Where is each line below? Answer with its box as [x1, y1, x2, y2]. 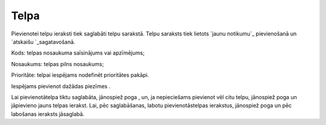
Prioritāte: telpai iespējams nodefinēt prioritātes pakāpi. [11, 72, 149, 79]
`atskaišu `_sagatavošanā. [11, 38, 75, 45]
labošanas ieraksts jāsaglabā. [11, 110, 85, 117]
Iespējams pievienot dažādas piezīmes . [11, 82, 111, 90]
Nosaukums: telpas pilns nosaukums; [11, 60, 104, 67]
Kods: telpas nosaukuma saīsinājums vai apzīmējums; [11, 49, 145, 56]
